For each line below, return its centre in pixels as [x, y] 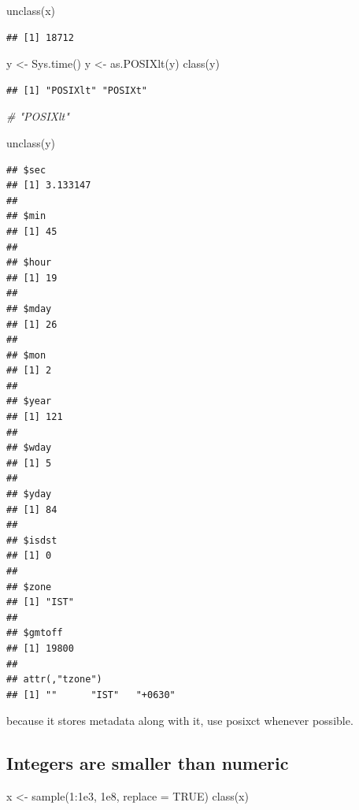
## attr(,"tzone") [54, 680]
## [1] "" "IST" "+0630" [91, 695]
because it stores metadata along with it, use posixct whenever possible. [180, 721]
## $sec [26, 170]
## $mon [26, 355]
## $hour [29, 263]
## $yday [29, 494]
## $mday [29, 308]
